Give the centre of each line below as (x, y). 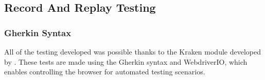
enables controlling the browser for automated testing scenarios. (105, 72)
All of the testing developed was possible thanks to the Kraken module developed (132, 51)
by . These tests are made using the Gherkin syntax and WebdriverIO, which (126, 61)
